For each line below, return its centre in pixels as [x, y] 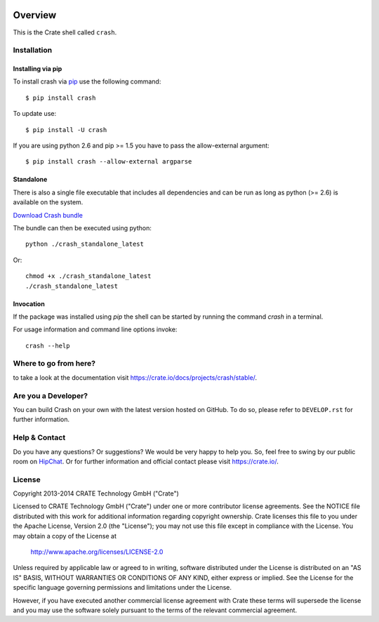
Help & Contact [39, 437]
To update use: [34, 114]
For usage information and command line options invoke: [95, 329]
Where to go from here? [54, 364]
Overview [35, 15]
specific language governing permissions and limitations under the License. [122, 588]
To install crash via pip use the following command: [87, 81]
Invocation [29, 304]
